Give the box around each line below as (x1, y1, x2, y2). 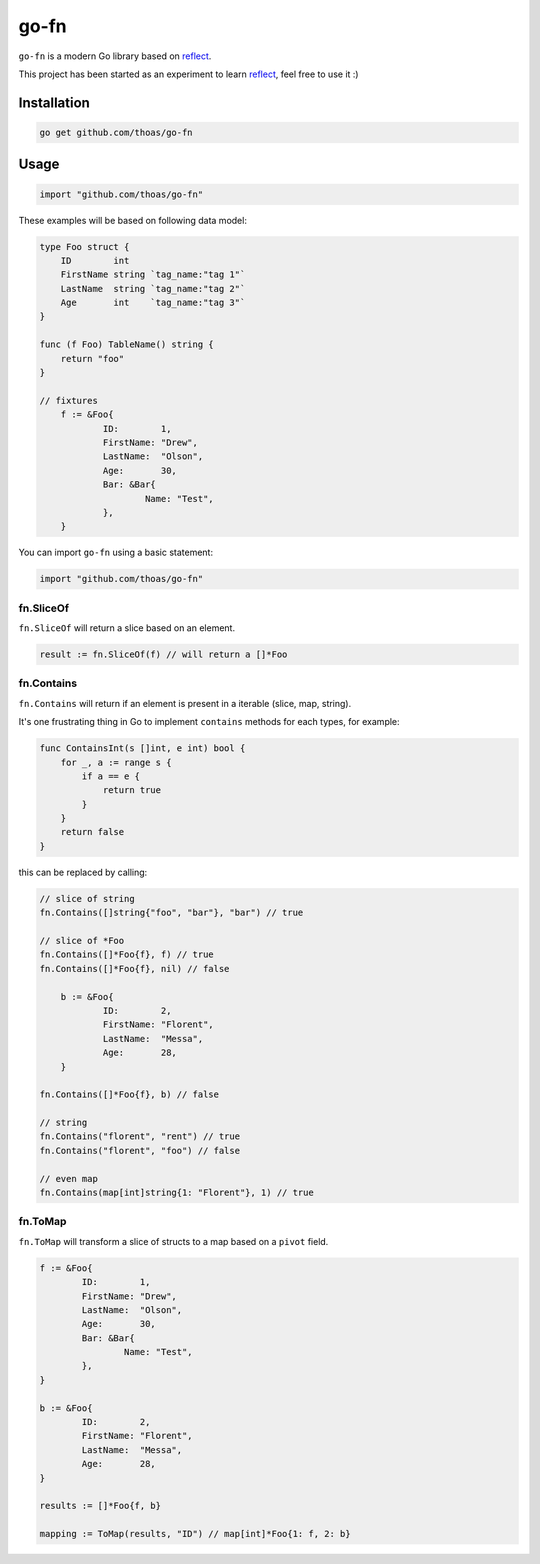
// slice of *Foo (39, 935, 125, 946)
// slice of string (39, 893, 135, 904)
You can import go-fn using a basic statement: (18, 546, 214, 559)
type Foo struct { (39, 241, 130, 252)
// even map (39, 1173, 99, 1184)
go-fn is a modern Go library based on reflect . (18, 50, 212, 62)
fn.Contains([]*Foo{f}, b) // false (39, 1089, 220, 1100)
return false (60, 826, 125, 838)
